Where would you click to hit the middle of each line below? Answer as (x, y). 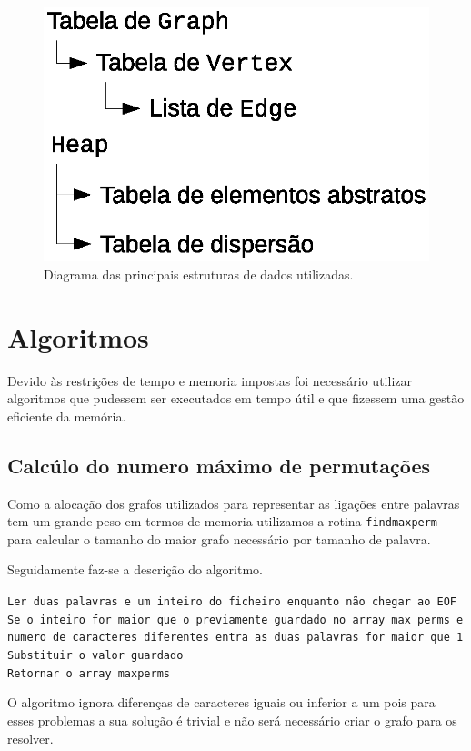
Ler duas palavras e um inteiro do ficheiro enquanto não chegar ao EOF (232, 602)
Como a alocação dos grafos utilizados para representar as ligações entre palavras (234, 503)
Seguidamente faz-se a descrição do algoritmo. (135, 569)
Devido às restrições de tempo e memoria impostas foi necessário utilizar (210, 380)
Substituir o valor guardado (95, 656)
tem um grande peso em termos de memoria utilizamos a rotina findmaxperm (223, 521)
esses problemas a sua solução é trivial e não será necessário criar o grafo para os (232, 720)
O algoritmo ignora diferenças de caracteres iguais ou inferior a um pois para (221, 702)
